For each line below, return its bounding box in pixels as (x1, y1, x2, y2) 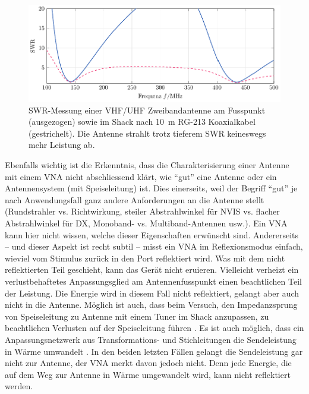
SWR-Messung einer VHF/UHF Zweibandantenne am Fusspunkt (29, 103, 266, 116)
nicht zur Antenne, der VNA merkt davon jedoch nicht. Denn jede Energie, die (5, 357, 292, 369)
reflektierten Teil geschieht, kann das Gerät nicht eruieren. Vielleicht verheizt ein (5, 263, 299, 276)
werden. (5, 380, 33, 392)
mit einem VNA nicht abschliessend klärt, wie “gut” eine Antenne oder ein (5, 170, 277, 182)
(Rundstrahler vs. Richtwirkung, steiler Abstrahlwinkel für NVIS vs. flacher (5, 205, 280, 218)
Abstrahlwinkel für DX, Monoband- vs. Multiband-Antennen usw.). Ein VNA (5, 216, 288, 229)
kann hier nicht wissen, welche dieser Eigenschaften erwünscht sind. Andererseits (5, 228, 299, 241)
